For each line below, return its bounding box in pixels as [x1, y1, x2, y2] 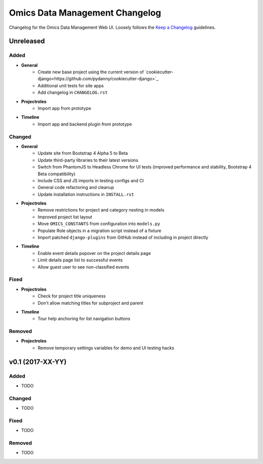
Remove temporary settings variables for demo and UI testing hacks [38, 345, 174, 351]
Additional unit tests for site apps [38, 83, 104, 88]
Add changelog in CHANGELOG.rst [38, 89, 108, 95]
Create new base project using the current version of [38, 69, 144, 75]
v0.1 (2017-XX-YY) [9, 358, 67, 366]
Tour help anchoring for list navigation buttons [38, 316, 131, 322]
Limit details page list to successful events [38, 257, 123, 263]
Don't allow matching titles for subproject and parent [38, 300, 144, 306]
